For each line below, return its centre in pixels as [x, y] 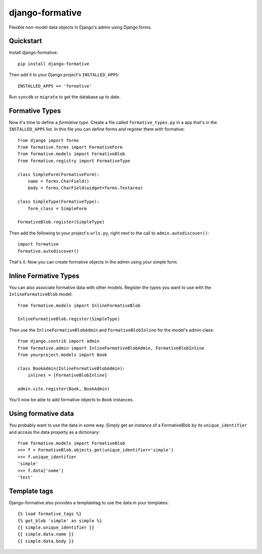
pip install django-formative [54, 64]
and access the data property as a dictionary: [54, 432]
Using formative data [41, 414]
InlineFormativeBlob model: [41, 294]
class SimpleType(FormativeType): [58, 202]
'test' [25, 477]
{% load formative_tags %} [50, 514]
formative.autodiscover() [49, 251]
